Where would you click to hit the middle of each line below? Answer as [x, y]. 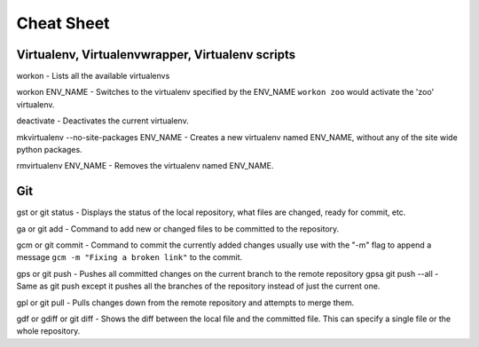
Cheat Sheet [63, 23]
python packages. [50, 150]
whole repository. [48, 331]
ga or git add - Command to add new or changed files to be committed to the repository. [178, 229]
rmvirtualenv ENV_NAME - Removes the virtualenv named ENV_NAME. [145, 166]
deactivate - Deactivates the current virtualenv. [103, 121]
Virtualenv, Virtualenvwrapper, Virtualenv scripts [156, 55]
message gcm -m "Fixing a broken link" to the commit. [130, 257]
